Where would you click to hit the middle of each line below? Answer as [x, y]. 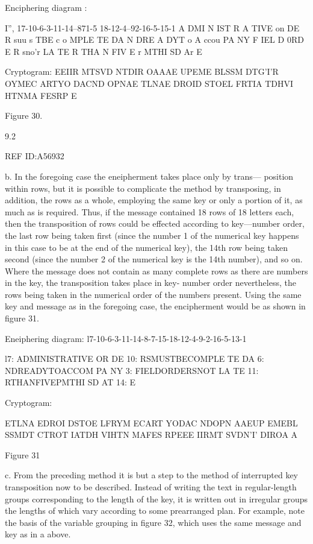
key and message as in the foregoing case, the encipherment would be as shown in [155, 306]
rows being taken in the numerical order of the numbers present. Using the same [153, 294]
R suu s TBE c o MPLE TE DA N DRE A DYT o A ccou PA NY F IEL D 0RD [154, 40]
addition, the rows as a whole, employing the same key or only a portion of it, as [154, 200]
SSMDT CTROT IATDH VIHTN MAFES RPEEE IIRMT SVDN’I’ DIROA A [151, 435]
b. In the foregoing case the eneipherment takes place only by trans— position [149, 176]
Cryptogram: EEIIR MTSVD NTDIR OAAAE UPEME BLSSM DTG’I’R [142, 71]
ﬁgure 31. [22, 318]
